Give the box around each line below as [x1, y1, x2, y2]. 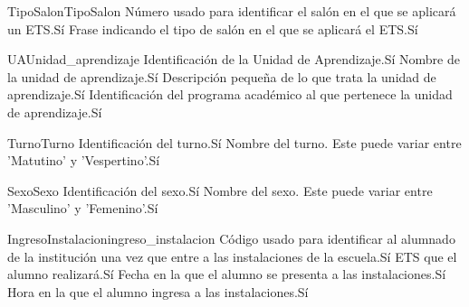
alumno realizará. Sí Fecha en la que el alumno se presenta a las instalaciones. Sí [7, 265, 446, 284]
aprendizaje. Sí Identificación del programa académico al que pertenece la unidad [7, 85, 453, 104]
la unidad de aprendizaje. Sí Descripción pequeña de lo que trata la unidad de [7, 67, 436, 86]
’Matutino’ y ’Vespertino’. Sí [7, 151, 160, 170]
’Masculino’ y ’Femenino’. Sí [7, 199, 158, 218]
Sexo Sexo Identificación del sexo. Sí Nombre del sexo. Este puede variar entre [7, 181, 433, 200]
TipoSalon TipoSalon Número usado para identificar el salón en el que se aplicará [7, 2, 456, 20]
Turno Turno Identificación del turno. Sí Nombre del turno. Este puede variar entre [7, 133, 462, 152]
